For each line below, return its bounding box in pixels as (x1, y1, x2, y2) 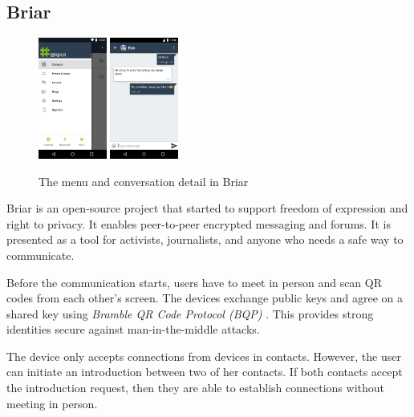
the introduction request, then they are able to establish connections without (6, 379, 385, 396)
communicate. (6, 246, 75, 263)
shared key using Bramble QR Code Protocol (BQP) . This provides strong (6, 305, 374, 322)
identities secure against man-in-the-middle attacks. (6, 321, 260, 338)
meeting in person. (6, 395, 98, 411)
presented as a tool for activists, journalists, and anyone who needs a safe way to (6, 231, 404, 248)
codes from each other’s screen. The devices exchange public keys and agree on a (6, 289, 403, 306)
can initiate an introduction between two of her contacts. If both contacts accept (6, 363, 403, 380)
